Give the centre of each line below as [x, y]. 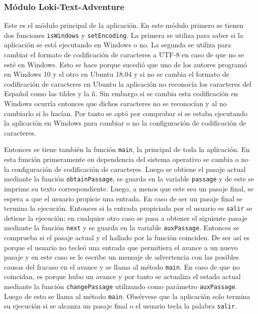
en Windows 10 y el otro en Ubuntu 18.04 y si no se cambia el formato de [117, 74]
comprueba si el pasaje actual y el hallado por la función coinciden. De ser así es [127, 237]
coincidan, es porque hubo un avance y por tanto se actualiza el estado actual [123, 276]
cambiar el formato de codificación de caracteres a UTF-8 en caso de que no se [124, 55]
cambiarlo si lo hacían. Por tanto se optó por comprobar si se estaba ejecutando [126, 113]
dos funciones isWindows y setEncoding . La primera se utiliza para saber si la [124, 35]
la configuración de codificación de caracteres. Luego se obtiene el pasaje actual [125, 169]
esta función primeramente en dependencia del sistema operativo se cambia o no [126, 159]
